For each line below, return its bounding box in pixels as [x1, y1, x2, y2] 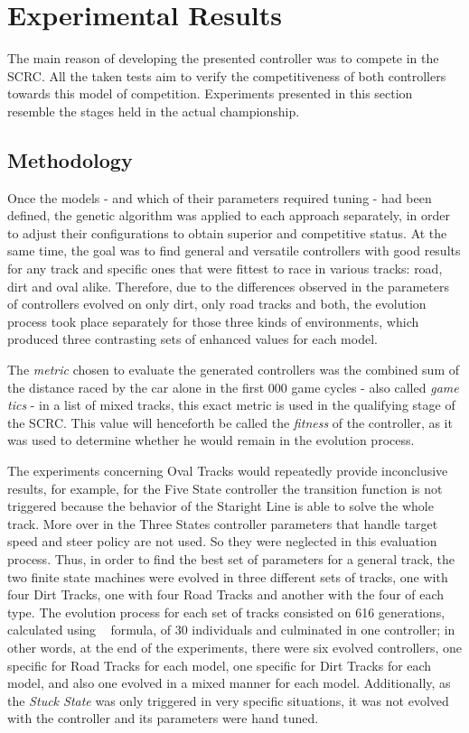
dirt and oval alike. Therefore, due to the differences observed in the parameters [7, 276, 449, 295]
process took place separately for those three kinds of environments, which [7, 311, 419, 330]
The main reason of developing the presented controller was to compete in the [7, 49, 439, 68]
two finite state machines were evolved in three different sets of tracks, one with [7, 567, 448, 586]
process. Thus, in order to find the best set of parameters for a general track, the [7, 549, 455, 568]
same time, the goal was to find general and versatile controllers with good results [7, 241, 461, 260]
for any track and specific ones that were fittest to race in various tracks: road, [7, 259, 443, 278]
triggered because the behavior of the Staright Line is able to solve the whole [7, 496, 434, 515]
